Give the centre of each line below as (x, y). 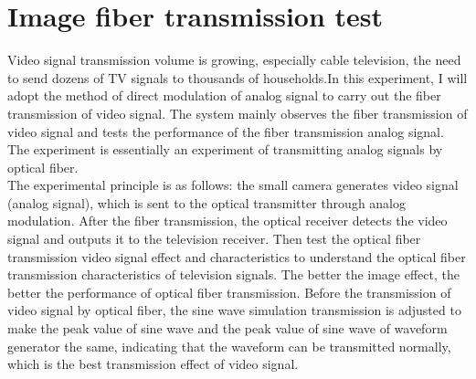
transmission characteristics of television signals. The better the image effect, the (233, 274)
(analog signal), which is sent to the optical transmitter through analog (207, 202)
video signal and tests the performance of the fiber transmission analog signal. (226, 131)
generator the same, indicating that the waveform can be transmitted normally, (229, 346)
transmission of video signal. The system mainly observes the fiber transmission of (238, 113)
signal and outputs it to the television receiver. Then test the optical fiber (214, 239)
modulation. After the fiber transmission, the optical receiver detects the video (227, 221)
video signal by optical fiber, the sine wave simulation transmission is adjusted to (234, 310)
